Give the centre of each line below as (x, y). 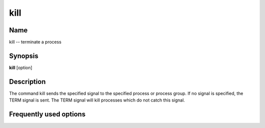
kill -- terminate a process (35, 42)
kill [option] (21, 67)
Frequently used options (47, 115)
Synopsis (24, 56)
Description (27, 82)
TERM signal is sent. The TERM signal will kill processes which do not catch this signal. (97, 100)
